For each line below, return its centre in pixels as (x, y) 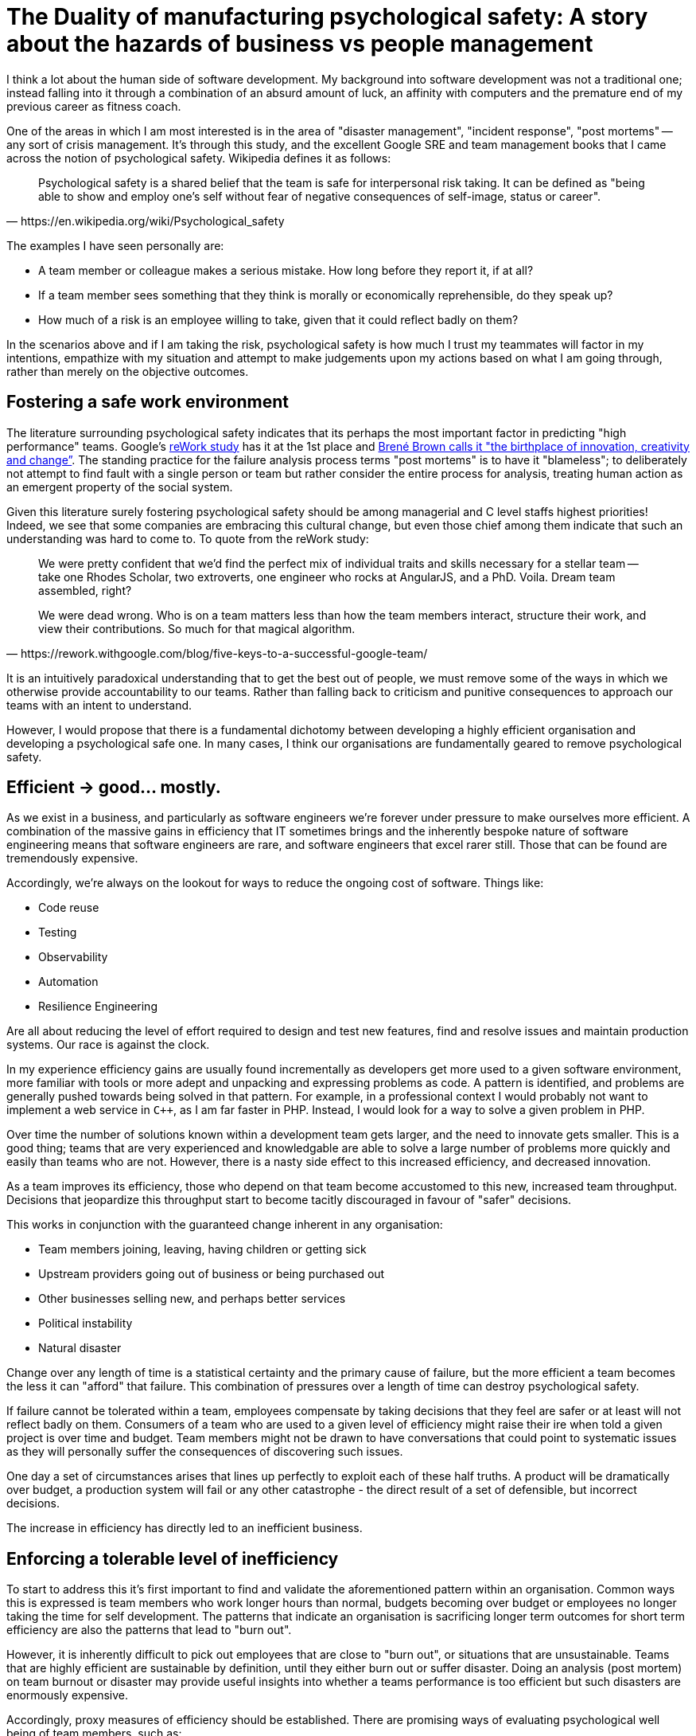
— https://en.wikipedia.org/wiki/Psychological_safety (146, 221)
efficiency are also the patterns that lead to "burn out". (149, 1630)
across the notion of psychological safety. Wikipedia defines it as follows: (199, 158)
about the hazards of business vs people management (300, 44)
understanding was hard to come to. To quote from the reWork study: (188, 538)
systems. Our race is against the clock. (108, 1045)
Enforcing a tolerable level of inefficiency (173, 1558)
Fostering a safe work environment (148, 402)
